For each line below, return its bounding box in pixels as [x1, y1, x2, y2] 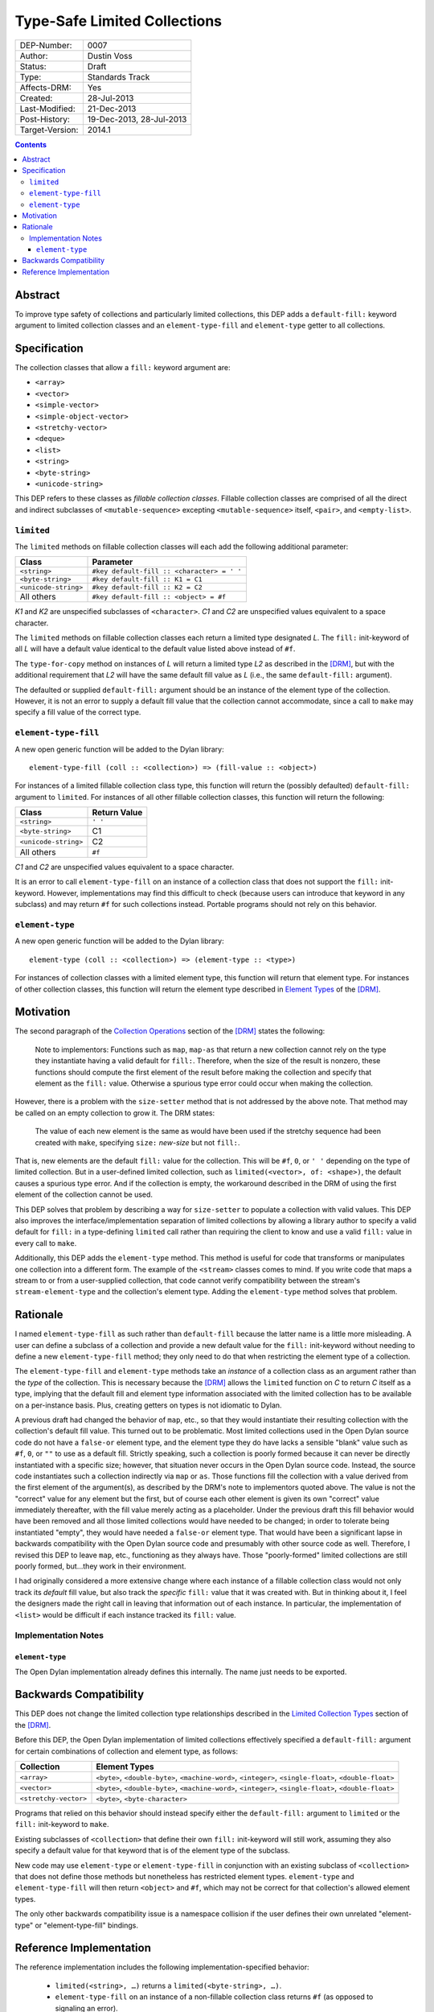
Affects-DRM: [19, 81, 72, 93]
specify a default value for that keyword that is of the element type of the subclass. [14, 1845, 291, 1855]
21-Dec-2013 [87, 103, 137, 114]
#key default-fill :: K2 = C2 [92, 583, 203, 592]
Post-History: [19, 113, 70, 125]
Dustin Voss [87, 50, 133, 61]
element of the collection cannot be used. [14, 1189, 153, 1199]
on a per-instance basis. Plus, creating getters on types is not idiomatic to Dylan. [14, 1400, 282, 1410]
